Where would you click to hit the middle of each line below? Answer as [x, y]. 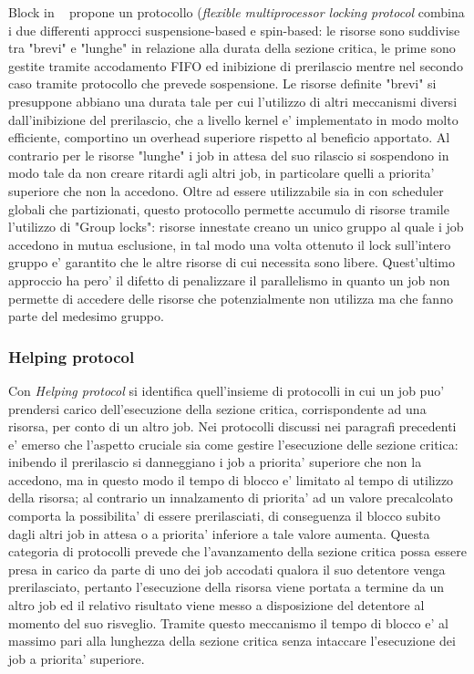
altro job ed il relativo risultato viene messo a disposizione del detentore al [216, 605]
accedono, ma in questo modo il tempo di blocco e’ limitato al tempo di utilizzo [231, 479]
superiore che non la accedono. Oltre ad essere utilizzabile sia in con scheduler [226, 190]
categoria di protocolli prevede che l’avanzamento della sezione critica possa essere [237, 551]
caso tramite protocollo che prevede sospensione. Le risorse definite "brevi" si [222, 83]
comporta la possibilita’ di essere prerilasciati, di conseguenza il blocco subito [224, 516]
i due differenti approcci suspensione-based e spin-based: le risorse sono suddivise [234, 30]
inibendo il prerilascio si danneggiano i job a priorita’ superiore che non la [215, 462]
